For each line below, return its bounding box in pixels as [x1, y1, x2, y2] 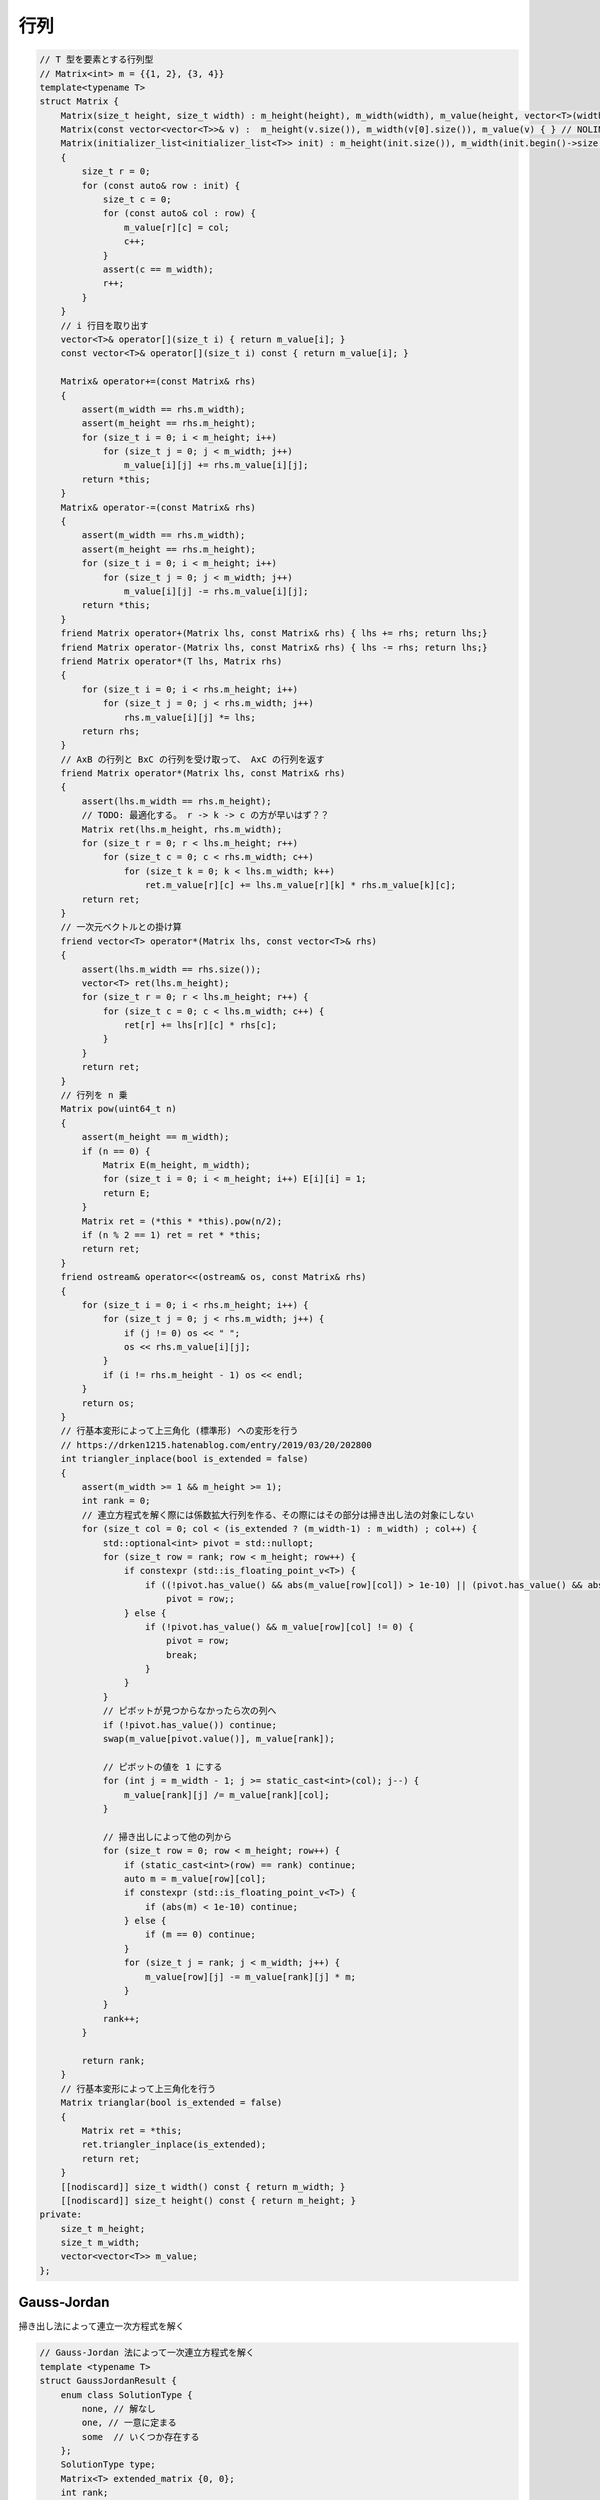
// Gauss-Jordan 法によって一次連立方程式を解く [39, 2347, 255, 2359]
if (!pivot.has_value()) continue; [102, 1719, 277, 1730]
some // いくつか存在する [81, 2431, 200, 2442]
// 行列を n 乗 [60, 1090, 128, 1101]
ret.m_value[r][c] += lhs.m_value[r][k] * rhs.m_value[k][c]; [145, 880, 457, 891]
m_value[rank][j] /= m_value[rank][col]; [123, 1789, 330, 1800]
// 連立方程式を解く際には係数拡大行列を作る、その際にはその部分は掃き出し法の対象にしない [81, 1509, 475, 1520]
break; [165, 1649, 199, 1660]
